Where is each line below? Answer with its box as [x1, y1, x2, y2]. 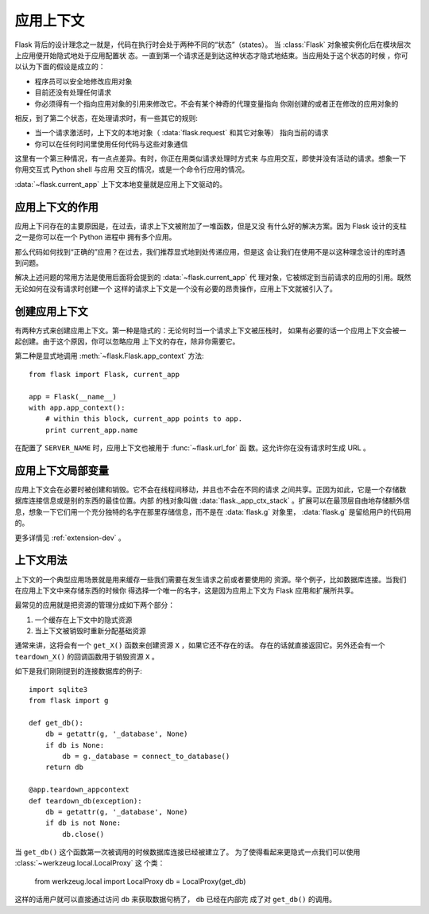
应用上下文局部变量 [14, 464, 109, 477]
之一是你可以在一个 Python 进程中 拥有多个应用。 [14, 232, 176, 242]
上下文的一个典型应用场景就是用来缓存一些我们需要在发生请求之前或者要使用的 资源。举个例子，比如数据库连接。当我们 [14, 574, 407, 584]
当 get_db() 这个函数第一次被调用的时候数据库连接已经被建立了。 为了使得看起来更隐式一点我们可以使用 [14, 847, 361, 857]
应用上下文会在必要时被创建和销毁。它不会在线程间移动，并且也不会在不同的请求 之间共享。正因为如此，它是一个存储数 [14, 485, 407, 495]
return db [44, 763, 83, 772]
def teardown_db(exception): [29, 796, 142, 805]
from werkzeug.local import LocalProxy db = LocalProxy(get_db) [34, 876, 246, 886]
